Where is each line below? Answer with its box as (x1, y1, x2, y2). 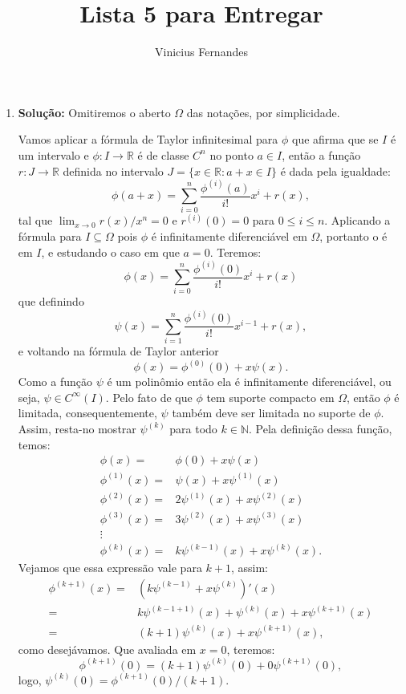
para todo (169, 420, 217, 436)
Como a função (18, 373, 92, 390)
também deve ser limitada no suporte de (172, 404, 371, 421)
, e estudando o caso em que (41, 243, 180, 260)
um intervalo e (18, 146, 89, 163)
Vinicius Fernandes (155, 43, 248, 60)
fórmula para (18, 227, 82, 244)
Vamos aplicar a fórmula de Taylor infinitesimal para (18, 131, 278, 148)
